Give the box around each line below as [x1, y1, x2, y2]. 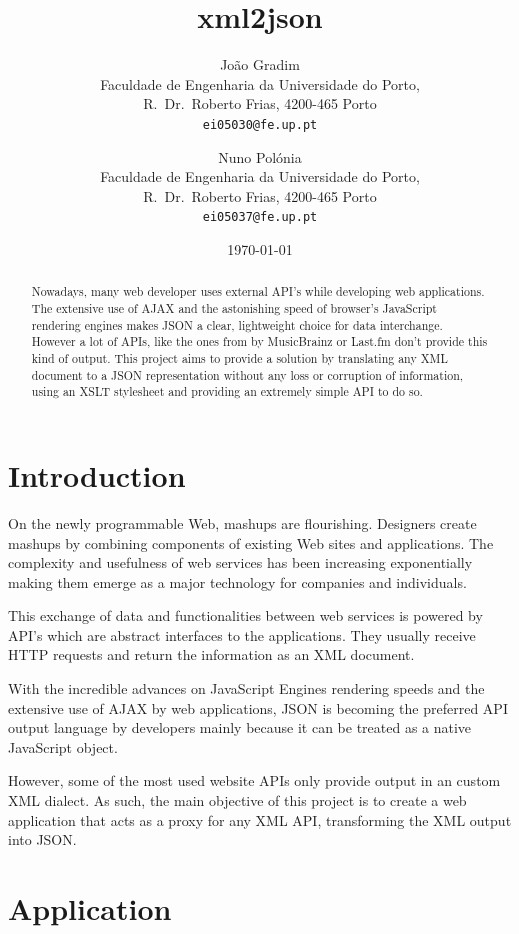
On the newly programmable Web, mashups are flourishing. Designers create [8, 512, 477, 533]
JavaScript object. [8, 736, 118, 757]
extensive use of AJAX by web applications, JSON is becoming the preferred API [8, 697, 508, 718]
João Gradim [220, 54, 300, 75]
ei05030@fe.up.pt [202, 117, 318, 132]
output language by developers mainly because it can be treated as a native [8, 717, 472, 738]
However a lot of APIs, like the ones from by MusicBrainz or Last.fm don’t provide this [31, 333, 488, 350]
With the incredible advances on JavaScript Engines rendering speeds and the [8, 678, 485, 699]
